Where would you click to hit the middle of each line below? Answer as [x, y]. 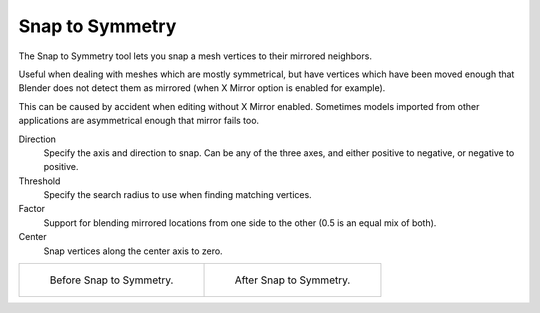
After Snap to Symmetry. [292, 280]
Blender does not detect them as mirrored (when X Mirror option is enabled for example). [202, 88]
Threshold [39, 181]
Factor [31, 209]
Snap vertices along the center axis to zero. [133, 251]
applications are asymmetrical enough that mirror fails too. [139, 121]
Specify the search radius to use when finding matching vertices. [177, 195]
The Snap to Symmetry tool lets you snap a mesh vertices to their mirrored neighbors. [195, 56]
